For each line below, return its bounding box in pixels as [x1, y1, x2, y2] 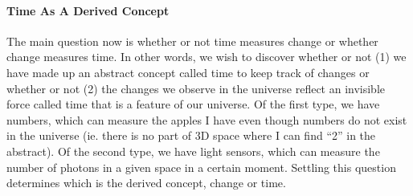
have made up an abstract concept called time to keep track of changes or [6, 63, 370, 80]
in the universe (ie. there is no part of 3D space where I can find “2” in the [6, 127, 376, 144]
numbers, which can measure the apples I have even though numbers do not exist [6, 111, 407, 128]
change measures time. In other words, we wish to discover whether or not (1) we [6, 48, 407, 65]
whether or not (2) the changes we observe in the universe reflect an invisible [6, 80, 386, 96]
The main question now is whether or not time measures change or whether [6, 32, 378, 49]
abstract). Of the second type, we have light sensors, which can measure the [6, 142, 380, 159]
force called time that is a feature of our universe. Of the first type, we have [6, 96, 380, 112]
